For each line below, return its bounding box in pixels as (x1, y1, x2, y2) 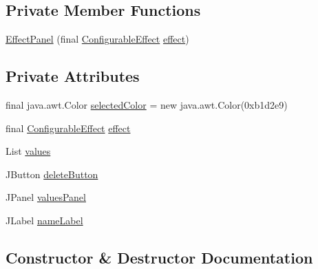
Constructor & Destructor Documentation (6, 246, 313, 268)
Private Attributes (6, 65, 140, 87)
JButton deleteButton (6, 166, 98, 181)
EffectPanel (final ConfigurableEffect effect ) (6, 32, 189, 46)
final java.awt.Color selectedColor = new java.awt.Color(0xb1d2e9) (6, 98, 288, 111)
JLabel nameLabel (6, 213, 83, 227)
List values (6, 144, 51, 158)
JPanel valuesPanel (6, 190, 86, 204)
